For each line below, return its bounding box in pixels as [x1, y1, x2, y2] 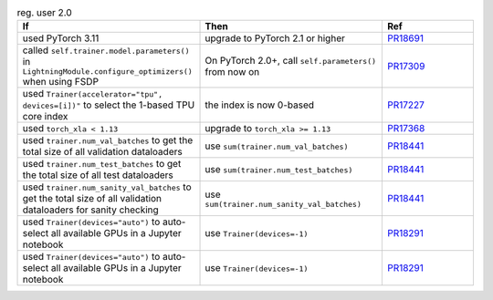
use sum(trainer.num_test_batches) [205, 163, 353, 176]
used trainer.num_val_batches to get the [22, 134, 194, 147]
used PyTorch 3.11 [22, 32, 100, 45]
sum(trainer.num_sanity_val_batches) [205, 199, 362, 209]
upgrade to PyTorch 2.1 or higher [205, 32, 346, 45]
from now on [205, 65, 260, 78]
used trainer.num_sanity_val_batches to [22, 181, 192, 193]
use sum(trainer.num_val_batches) [205, 140, 349, 152]
